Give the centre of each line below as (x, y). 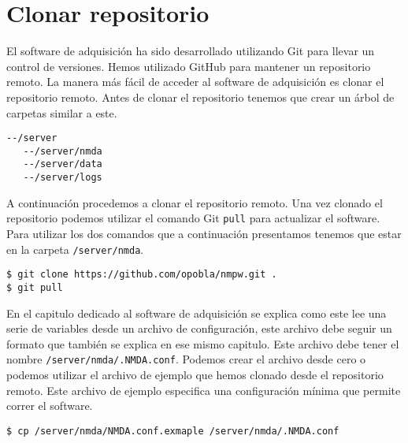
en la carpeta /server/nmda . (75, 249)
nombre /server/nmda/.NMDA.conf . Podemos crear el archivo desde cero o (186, 359)
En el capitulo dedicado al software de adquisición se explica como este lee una (197, 313)
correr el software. (50, 406)
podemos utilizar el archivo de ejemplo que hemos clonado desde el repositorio (195, 374)
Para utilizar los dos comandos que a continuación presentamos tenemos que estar (204, 233)
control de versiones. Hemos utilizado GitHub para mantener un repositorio (189, 66)
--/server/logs (63, 178)
